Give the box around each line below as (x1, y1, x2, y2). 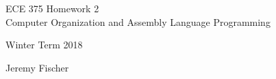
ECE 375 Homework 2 (5, 1, 99, 15)
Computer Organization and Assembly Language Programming (5, 14, 271, 29)
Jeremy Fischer (5, 60, 69, 74)
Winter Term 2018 (5, 37, 83, 52)
